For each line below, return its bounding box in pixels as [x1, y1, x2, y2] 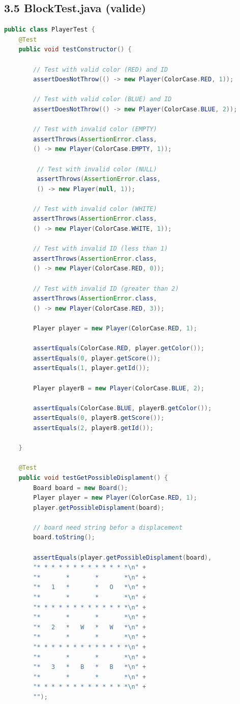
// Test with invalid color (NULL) [37, 165, 157, 173]
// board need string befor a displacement [33, 524, 183, 531]
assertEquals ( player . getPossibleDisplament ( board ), [33, 554, 212, 561]
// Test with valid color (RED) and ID [33, 66, 168, 73]
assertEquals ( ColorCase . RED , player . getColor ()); [33, 345, 204, 352]
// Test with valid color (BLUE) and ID [33, 96, 172, 103]
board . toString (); [33, 534, 96, 541]
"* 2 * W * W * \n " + [33, 623, 146, 631]
